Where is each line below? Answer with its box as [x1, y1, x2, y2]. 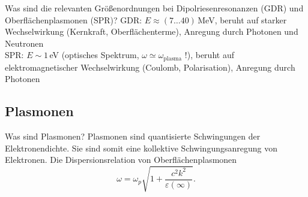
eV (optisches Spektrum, [49, 49, 139, 61]
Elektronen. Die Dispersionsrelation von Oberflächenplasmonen [5, 153, 237, 166]
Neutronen [5, 37, 44, 49]
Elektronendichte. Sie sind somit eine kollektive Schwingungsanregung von [5, 141, 277, 154]
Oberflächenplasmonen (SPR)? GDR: [5, 13, 142, 26]
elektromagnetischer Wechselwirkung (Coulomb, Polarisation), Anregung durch [5, 60, 295, 73]
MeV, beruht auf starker [198, 13, 287, 26]
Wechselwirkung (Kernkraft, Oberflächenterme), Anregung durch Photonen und [5, 25, 298, 38]
